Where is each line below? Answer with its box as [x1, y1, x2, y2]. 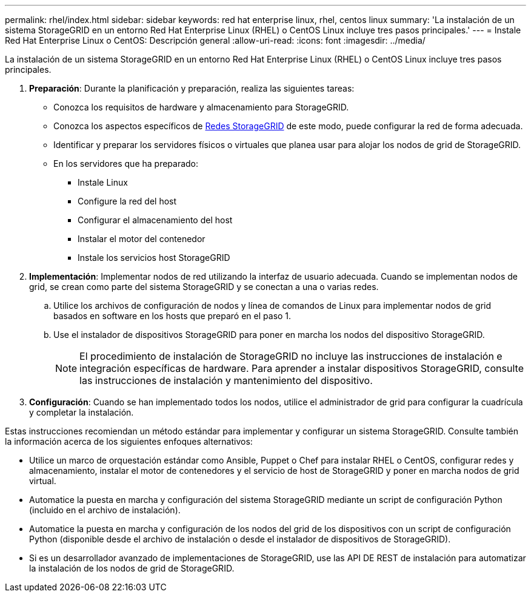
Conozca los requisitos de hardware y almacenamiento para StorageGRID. [53, 102, 349, 112]
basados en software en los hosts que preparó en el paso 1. [53, 311, 292, 321]
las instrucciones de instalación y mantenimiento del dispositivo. [79, 374, 373, 386]
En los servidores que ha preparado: [53, 158, 199, 169]
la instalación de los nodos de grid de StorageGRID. [29, 563, 235, 573]
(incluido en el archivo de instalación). [29, 505, 181, 515]
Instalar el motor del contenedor [78, 234, 205, 244]
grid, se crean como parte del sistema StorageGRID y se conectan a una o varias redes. [29, 282, 379, 292]
